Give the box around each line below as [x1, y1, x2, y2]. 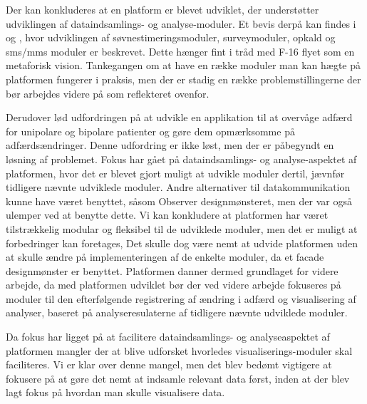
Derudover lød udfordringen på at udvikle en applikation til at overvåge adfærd [6, 110, 353, 125]
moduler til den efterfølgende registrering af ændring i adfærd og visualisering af [6, 291, 356, 306]
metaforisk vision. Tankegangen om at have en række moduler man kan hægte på [6, 58, 361, 73]
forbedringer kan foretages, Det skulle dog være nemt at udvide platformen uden [6, 235, 358, 250]
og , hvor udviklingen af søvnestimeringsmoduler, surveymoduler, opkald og [6, 30, 336, 45]
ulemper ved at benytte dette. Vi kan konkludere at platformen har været [6, 207, 329, 222]
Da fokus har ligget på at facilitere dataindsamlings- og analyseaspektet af [6, 329, 330, 344]
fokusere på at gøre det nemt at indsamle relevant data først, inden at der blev [6, 371, 350, 385]
